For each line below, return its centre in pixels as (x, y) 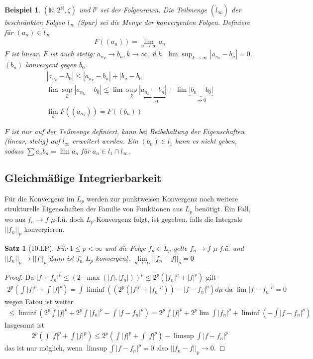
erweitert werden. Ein (105, 141)
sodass (14, 150)
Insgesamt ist (25, 324)
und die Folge (125, 248)
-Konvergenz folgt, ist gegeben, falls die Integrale (168, 219)
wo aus (15, 219)
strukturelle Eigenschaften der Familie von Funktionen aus (94, 209)
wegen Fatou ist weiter (39, 301)
